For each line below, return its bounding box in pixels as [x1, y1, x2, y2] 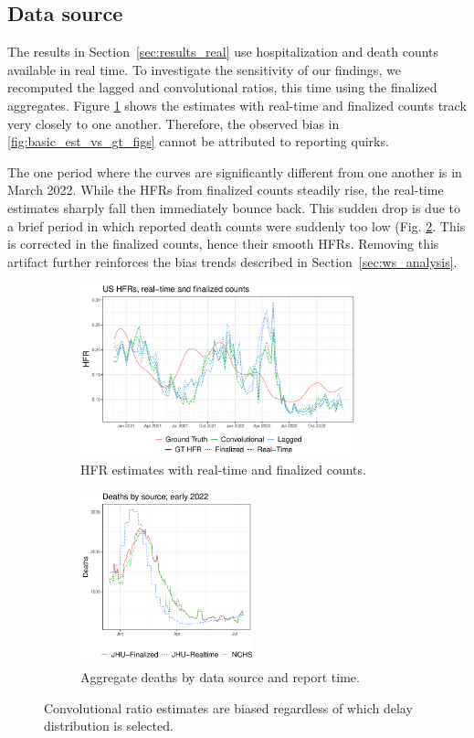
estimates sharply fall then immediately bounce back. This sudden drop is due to [7, 198, 460, 217]
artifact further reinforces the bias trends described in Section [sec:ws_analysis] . [7, 251, 458, 271]
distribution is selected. [44, 716, 174, 735]
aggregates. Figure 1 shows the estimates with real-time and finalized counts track [7, 95, 467, 114]
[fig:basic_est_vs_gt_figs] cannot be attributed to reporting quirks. [7, 132, 389, 151]
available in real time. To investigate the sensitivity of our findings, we [7, 59, 401, 79]
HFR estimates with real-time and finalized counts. [80, 459, 366, 478]
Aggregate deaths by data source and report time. [80, 668, 360, 687]
